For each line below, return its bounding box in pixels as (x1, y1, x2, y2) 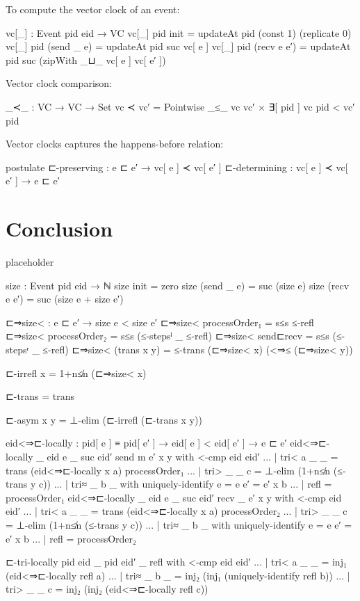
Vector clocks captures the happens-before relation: (6, 136, 224, 151)
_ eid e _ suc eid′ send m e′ (36, 449, 156, 463)
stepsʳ (6, 342, 29, 357)
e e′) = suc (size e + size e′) (6, 291, 124, 306)
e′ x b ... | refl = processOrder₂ (6, 531, 136, 545)
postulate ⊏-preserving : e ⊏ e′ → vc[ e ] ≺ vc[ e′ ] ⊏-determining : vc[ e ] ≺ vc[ (6, 159, 348, 174)
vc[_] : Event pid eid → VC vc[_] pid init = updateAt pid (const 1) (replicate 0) (6, 25, 352, 40)
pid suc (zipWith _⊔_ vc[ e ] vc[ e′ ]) (6, 52, 166, 67)
